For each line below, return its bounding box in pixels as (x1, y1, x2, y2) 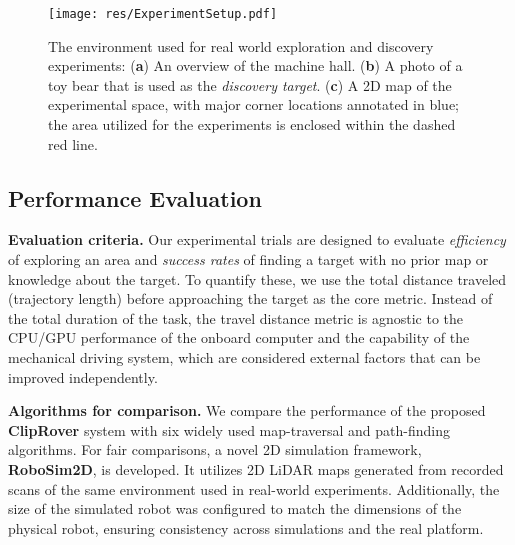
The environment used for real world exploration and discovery (48, 35, 434, 56)
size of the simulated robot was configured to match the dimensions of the (8, 498, 462, 519)
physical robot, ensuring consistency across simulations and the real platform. (8, 517, 484, 538)
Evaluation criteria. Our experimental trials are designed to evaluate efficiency (8, 229, 506, 250)
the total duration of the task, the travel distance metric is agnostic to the (8, 307, 464, 328)
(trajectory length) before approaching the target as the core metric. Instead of (8, 288, 493, 309)
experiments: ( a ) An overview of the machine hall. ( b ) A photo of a (48, 55, 463, 76)
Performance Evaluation (8, 182, 262, 213)
